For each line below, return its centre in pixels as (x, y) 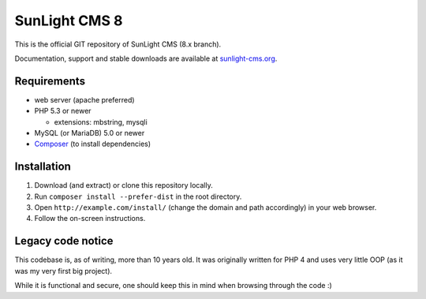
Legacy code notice (64, 241)
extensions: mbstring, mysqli (101, 121)
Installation (43, 167)
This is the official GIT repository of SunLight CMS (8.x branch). (118, 44)
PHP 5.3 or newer (63, 111)
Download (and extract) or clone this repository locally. (123, 185)
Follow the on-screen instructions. (90, 219)
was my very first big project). (64, 271)
